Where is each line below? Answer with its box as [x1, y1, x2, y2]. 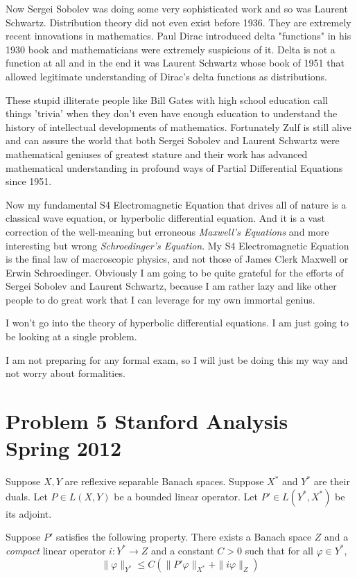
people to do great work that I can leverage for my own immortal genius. [6, 292, 315, 306]
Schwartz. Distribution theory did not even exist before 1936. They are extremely [6, 15, 351, 29]
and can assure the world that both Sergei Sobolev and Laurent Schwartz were [6, 133, 340, 148]
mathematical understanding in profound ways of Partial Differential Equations [6, 160, 343, 175]
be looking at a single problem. [6, 329, 137, 344]
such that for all [245, 543, 313, 557]
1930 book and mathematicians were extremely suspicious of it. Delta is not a [6, 42, 336, 56]
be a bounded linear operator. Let [114, 489, 258, 503]
